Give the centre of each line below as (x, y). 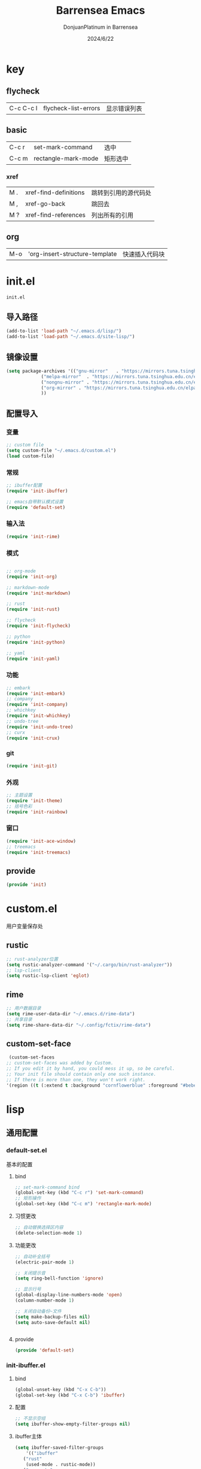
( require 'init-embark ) (36, 693)
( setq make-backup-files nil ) (53, 1317)
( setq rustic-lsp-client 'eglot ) (48, 976)
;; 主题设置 (19, 795)
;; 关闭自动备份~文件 (38, 1311)
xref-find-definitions (55, 192)
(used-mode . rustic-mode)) (61, 1464)
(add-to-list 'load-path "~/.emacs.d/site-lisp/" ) (71, 337)
